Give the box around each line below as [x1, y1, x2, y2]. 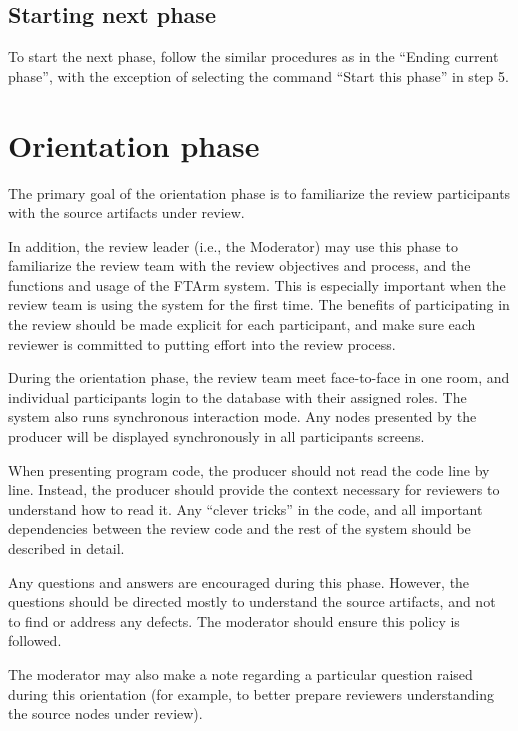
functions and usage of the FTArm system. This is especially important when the [8, 274, 506, 295]
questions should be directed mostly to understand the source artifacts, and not [8, 591, 496, 612]
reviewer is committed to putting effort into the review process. [8, 333, 396, 354]
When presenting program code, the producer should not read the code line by [8, 459, 490, 480]
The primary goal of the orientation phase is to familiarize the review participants [8, 182, 511, 203]
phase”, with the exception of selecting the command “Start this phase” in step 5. [8, 65, 509, 86]
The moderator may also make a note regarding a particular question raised [8, 663, 473, 684]
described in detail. [8, 538, 125, 559]
